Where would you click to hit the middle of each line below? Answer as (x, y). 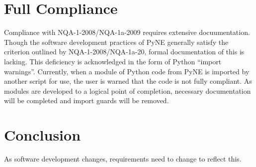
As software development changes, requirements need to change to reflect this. (123, 159)
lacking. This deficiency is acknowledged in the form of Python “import (113, 61)
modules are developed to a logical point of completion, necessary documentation (128, 90)
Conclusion (43, 135)
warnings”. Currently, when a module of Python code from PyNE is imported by (127, 71)
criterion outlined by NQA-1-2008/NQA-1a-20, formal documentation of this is (124, 52)
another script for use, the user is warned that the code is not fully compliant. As (128, 81)
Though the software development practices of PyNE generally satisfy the (116, 42)
